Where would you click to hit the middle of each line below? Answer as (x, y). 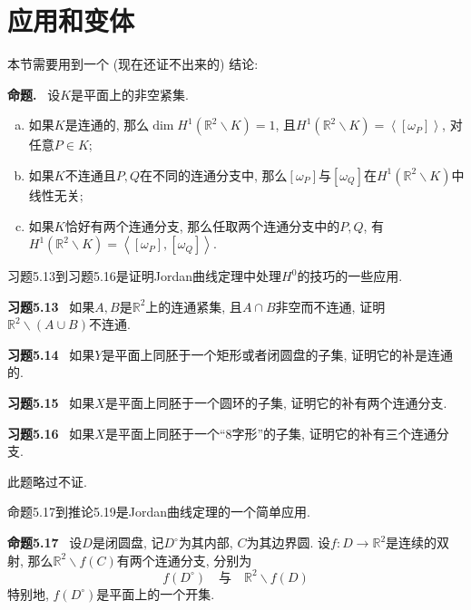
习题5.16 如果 (51, 433)
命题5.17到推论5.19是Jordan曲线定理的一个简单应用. (159, 512)
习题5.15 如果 (51, 403)
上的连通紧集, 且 (194, 306)
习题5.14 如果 (51, 354)
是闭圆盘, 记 (128, 542)
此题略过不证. (47, 481)
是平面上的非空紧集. (130, 94)
